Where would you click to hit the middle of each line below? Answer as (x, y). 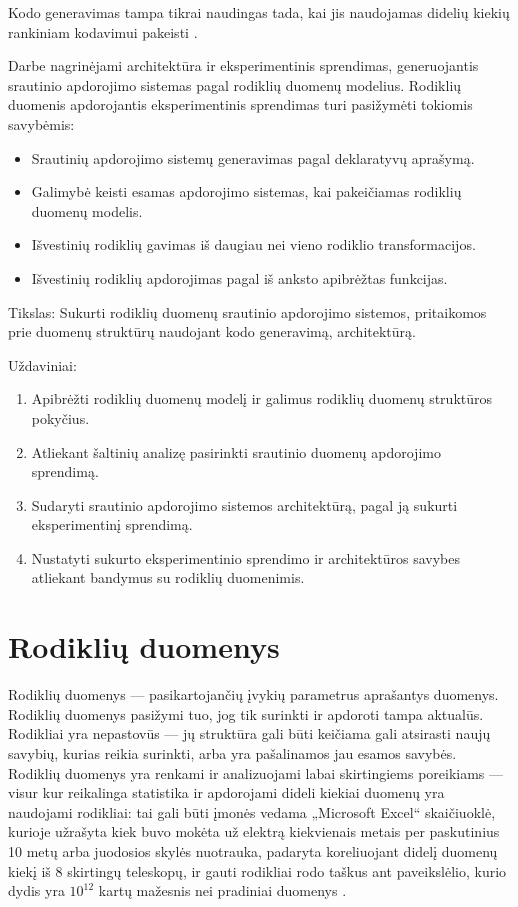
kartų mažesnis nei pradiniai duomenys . (222, 890)
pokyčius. (60, 417)
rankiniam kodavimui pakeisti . (103, 31)
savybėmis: (41, 123)
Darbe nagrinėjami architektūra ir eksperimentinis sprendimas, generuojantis (243, 65)
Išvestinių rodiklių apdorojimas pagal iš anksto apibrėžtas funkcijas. (239, 277)
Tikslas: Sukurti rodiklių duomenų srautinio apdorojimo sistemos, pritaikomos (247, 311)
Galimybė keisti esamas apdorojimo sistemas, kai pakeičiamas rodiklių (246, 191)
